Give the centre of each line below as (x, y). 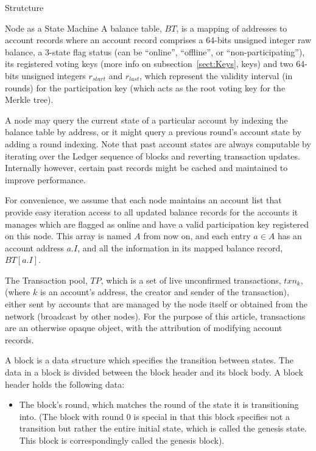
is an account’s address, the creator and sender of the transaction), (164, 292)
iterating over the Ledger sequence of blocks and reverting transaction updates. (153, 156)
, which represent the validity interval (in (216, 75)
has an (290, 236)
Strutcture (24, 7)
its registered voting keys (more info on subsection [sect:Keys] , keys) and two (149, 64)
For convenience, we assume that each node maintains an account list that (143, 200)
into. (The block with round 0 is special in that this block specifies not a (154, 416)
